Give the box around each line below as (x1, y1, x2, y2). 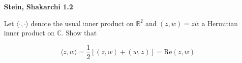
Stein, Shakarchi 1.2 (4, 1, 73, 11)
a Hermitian (202, 18, 238, 28)
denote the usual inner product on (30, 18, 134, 28)
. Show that (61, 28, 97, 38)
